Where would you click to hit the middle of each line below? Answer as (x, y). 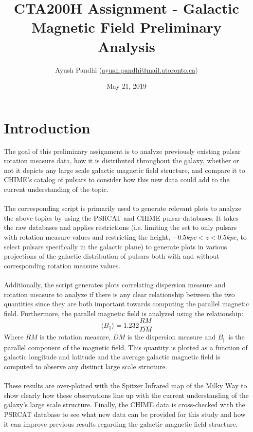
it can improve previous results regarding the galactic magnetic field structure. (121, 423)
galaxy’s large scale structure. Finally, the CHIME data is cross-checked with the (125, 404)
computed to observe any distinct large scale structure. (86, 366)
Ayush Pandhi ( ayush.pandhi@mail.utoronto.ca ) (126, 69)
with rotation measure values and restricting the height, (87, 236)
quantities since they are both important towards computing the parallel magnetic (126, 304)
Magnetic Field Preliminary (126, 27)
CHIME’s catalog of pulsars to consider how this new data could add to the (117, 179)
